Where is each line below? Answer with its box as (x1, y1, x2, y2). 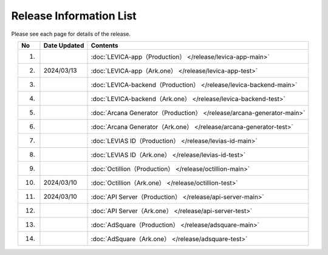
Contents (91, 41, 118, 50)
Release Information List (11, 9, 137, 22)
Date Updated (43, 41, 84, 50)
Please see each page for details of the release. (11, 30, 131, 38)
